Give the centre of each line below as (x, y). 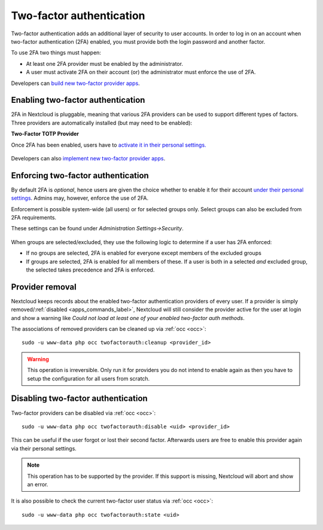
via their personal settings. (44, 448)
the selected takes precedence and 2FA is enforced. (90, 270)
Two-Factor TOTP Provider (45, 134)
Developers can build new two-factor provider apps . (75, 83)
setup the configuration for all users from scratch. (89, 378)
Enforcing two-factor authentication (80, 176)
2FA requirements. (34, 218)
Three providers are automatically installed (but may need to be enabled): (102, 123)
